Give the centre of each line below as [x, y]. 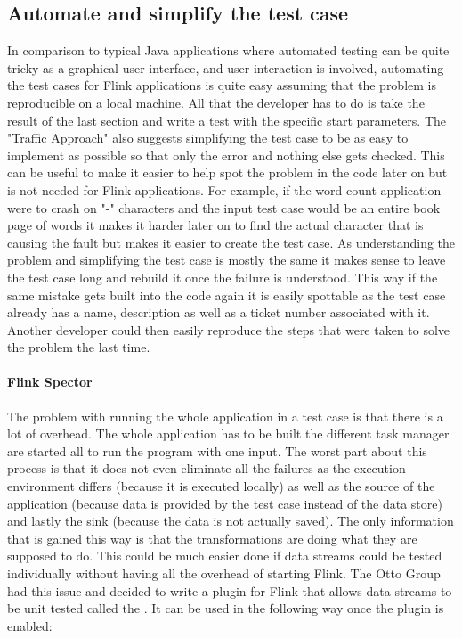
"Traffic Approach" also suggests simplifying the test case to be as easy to [208, 138]
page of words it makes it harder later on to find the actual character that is [215, 225]
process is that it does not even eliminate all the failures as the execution [207, 468]
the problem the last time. [79, 347]
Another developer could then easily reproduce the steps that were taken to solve [229, 329]
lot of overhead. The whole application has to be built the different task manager [228, 434]
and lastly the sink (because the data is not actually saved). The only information [231, 521]
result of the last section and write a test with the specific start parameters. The [227, 120]
